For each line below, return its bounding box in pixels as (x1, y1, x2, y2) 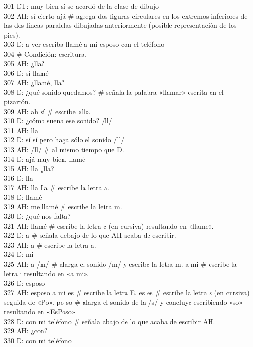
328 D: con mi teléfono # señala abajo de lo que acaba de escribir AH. (4, 316, 215, 326)
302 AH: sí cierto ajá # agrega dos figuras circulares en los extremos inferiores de (4, 10, 248, 20)
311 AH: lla (4, 125, 38, 135)
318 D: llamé (4, 192, 42, 202)
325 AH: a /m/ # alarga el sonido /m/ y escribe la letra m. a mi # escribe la (4, 259, 237, 269)
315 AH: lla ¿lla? (4, 163, 54, 173)
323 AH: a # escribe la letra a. (4, 239, 96, 250)
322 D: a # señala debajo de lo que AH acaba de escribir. (4, 230, 176, 240)
